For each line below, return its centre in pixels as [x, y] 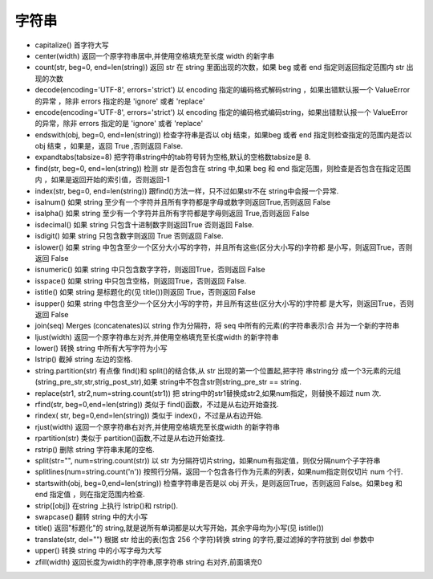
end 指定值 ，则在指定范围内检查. [90, 495]
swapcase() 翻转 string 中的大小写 [91, 516]
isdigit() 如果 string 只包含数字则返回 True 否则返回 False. [129, 236]
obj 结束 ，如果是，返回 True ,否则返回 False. [109, 146]
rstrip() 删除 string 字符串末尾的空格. [95, 449]
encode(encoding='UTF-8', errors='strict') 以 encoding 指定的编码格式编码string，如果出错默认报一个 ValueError [221, 112]
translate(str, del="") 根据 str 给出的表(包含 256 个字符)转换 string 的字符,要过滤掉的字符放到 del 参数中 [204, 539]
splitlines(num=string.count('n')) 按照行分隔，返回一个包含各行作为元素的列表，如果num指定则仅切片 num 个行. [219, 472]
